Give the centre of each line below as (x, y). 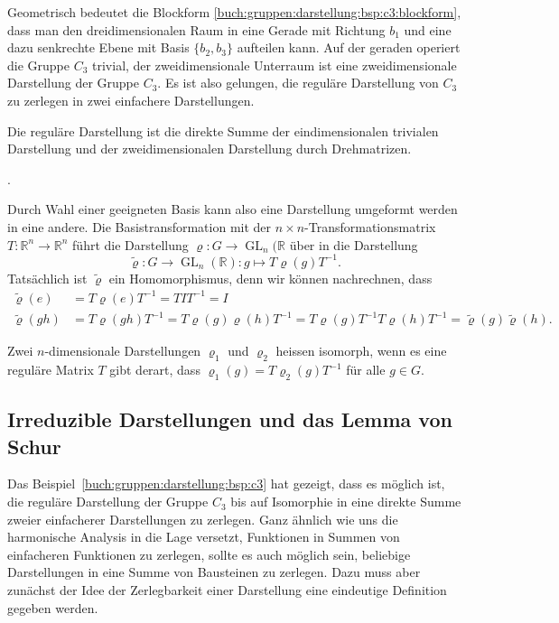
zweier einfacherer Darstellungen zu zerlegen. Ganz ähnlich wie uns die (203, 519)
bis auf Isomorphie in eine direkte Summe (346, 502)
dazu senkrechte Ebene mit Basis (98, 47)
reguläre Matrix (51, 370)
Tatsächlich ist (47, 278)
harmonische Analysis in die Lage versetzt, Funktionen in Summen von (204, 537)
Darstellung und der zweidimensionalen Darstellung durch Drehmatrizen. (210, 149)
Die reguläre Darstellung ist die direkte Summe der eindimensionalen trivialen (223, 130)
